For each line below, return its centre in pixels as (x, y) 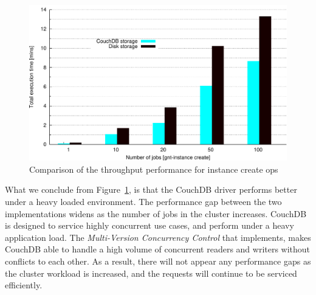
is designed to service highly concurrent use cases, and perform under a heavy (149, 225)
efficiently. (24, 285)
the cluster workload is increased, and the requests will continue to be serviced (151, 273)
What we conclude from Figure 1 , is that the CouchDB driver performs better (151, 189)
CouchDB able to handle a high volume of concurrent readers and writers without (158, 249)
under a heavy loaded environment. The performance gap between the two (143, 202)
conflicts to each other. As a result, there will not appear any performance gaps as (158, 261)
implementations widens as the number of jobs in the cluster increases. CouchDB (156, 213)
